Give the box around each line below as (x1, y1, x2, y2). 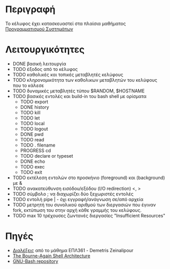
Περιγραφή (5, 4, 56, 15)
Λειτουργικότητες (5, 44, 85, 56)
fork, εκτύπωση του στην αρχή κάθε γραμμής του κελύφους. (12, 207, 142, 213)
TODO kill (20, 109, 41, 115)
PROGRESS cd (20, 147, 51, 154)
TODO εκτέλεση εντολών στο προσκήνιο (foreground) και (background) (12, 175, 165, 181)
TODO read (20, 136, 44, 142)
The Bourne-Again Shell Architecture (12, 253, 90, 259)
